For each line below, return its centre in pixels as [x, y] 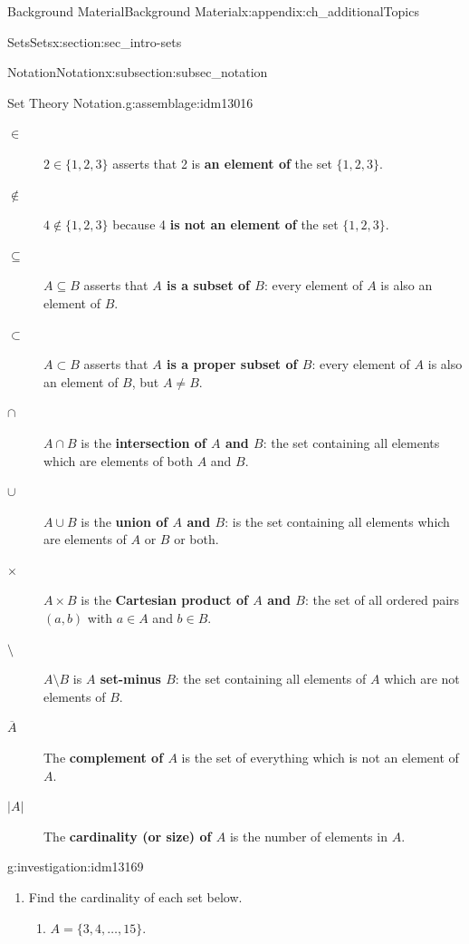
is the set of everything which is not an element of [320, 758]
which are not [422, 679]
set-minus [130, 679]
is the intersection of [144, 442]
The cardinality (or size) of [128, 836]
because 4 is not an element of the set [225, 224]
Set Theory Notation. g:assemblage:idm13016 [130, 102]
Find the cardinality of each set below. [135, 897]
